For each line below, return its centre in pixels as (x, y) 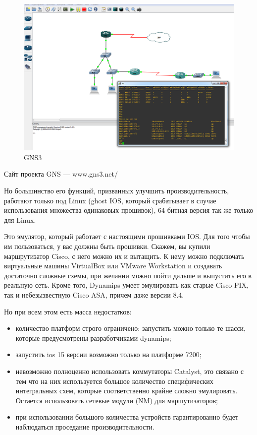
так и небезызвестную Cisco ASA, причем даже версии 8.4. (94, 294)
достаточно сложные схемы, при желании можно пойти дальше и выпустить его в (128, 275)
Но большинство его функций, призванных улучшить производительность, (117, 190)
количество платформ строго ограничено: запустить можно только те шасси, (130, 328)
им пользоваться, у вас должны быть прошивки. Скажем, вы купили (107, 246)
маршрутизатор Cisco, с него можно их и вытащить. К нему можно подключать (124, 256)
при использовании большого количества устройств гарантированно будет (127, 417)
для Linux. (20, 219)
